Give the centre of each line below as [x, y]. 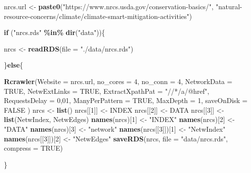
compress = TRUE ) [33, 148]
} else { [14, 65]
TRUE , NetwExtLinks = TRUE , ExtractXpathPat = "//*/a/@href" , [107, 91]
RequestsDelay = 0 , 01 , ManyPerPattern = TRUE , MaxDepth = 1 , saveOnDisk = [126, 100]
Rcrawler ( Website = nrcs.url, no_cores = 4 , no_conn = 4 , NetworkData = [118, 81]
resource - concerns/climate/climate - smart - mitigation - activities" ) [98, 16]
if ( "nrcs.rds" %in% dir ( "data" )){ [55, 32]
